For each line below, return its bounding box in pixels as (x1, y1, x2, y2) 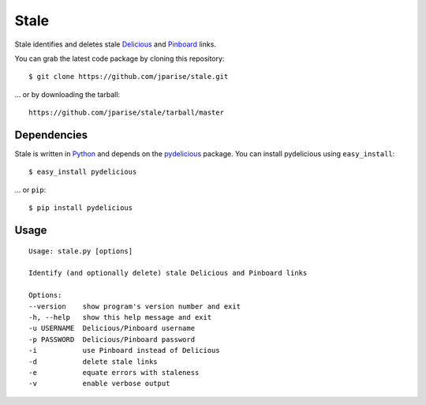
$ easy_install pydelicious (28, 167, 137, 177)
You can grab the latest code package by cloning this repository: (14, 54, 225, 63)
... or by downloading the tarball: (14, 89, 121, 99)
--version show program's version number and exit (28, 302, 241, 311)
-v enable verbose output (28, 379, 170, 388)
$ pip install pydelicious (28, 204, 133, 212)
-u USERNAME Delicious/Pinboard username (28, 324, 196, 333)
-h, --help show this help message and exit (28, 313, 212, 321)
